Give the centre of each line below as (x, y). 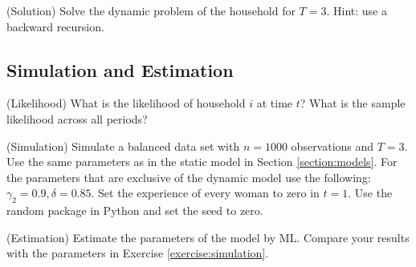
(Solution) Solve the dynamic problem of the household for (151, 10)
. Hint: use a (357, 10)
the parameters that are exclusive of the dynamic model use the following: (189, 177)
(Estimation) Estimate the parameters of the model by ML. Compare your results (208, 237)
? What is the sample (353, 103)
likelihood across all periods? (77, 118)
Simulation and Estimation (120, 69)
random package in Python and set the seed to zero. (135, 210)
